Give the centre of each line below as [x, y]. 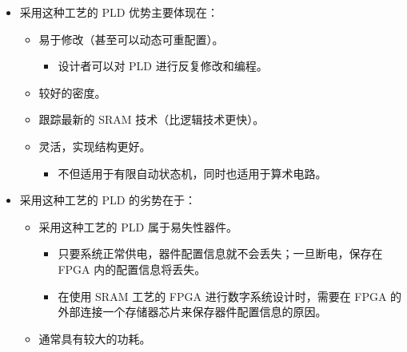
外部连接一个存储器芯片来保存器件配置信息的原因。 [192, 312]
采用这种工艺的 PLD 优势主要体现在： [119, 12]
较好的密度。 [72, 92]
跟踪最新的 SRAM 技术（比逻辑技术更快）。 [152, 119]
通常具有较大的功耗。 [95, 338]
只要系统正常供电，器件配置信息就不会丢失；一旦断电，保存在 [220, 253]
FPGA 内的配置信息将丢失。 [132, 269]
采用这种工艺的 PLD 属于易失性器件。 [138, 226]
